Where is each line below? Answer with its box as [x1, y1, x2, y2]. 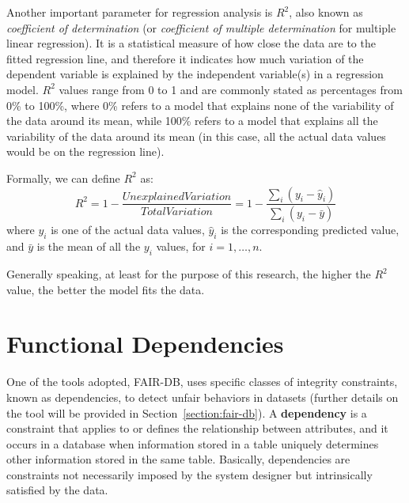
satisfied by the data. [6, 482, 108, 498]
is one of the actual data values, [51, 221, 205, 238]
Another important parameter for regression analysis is [6, 4, 273, 20]
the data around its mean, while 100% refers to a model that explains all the [6, 112, 378, 129]
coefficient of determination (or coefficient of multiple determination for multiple [6, 19, 396, 36]
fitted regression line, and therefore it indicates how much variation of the [6, 50, 364, 66]
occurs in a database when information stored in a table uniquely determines [6, 435, 379, 452]
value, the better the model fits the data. [6, 281, 205, 297]
